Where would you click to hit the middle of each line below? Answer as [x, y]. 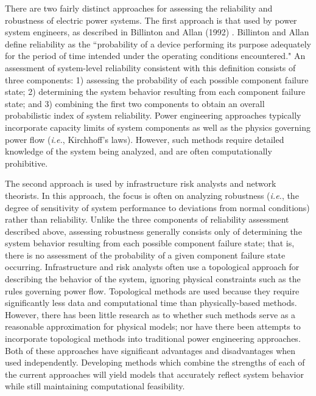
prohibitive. [26, 163]
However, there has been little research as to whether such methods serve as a [150, 314]
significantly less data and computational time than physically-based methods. [151, 303]
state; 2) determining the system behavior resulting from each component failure [155, 92]
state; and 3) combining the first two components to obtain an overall [135, 103]
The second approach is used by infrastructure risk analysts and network [141, 183]
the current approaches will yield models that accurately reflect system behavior [154, 374]
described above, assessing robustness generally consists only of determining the [153, 231]
